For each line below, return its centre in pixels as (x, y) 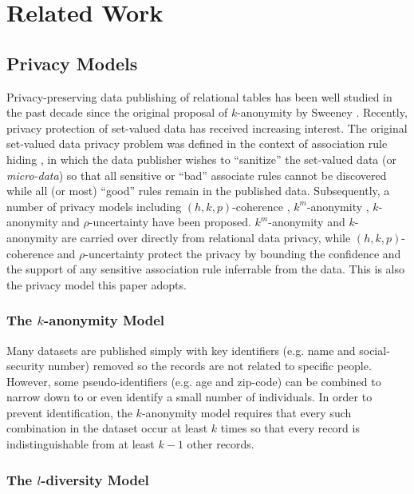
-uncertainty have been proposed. (170, 222)
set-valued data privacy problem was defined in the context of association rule (197, 143)
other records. (221, 444)
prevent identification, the (69, 412)
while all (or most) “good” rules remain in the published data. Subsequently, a (198, 191)
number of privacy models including (94, 206)
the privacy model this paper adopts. (97, 284)
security (26, 366)
